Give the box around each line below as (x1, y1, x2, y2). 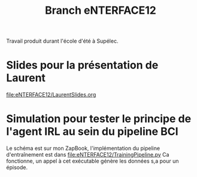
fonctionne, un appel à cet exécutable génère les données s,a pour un (6, 157, 179, 165)
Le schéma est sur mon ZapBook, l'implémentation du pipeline (6, 145, 160, 152)
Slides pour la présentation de (6, 58, 159, 72)
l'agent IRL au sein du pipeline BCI (6, 125, 178, 139)
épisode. (6, 164, 28, 171)
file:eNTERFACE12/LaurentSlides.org (6, 91, 96, 98)
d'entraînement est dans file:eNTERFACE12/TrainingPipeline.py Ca (6, 151, 169, 158)
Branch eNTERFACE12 (44, 4, 157, 17)
